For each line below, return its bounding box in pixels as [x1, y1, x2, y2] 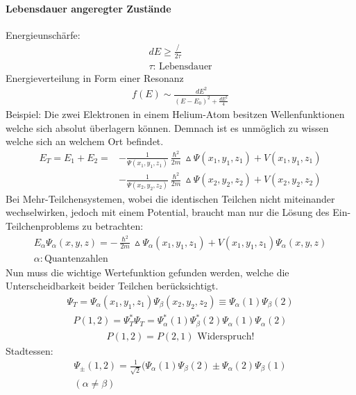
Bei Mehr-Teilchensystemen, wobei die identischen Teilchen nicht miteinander [6, 191, 335, 205]
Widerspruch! [197, 331, 255, 342]
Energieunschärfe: [6, 27, 80, 42]
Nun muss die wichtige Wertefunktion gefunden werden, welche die [6, 264, 289, 279]
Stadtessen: [6, 343, 53, 358]
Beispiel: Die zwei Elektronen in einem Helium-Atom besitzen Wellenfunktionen [6, 107, 345, 121]
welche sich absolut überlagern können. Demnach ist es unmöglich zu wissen [6, 120, 329, 135]
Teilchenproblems [6, 218, 79, 233]
